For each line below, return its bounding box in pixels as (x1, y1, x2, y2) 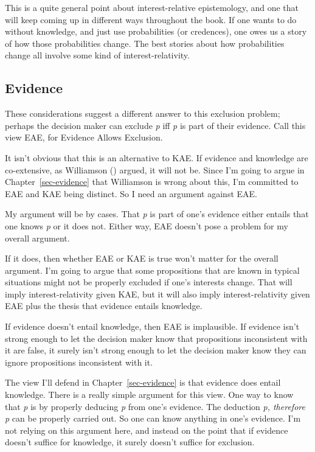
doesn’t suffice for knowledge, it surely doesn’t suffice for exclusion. (5, 436, 255, 448)
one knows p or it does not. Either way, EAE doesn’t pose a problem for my (5, 219, 288, 232)
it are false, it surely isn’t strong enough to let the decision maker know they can (5, 344, 306, 356)
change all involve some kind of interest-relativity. (5, 49, 190, 61)
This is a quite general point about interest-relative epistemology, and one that (5, 1, 299, 13)
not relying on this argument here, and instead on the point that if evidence (5, 423, 288, 436)
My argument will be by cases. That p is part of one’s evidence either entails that (5, 207, 309, 220)
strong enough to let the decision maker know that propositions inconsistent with (5, 332, 308, 344)
